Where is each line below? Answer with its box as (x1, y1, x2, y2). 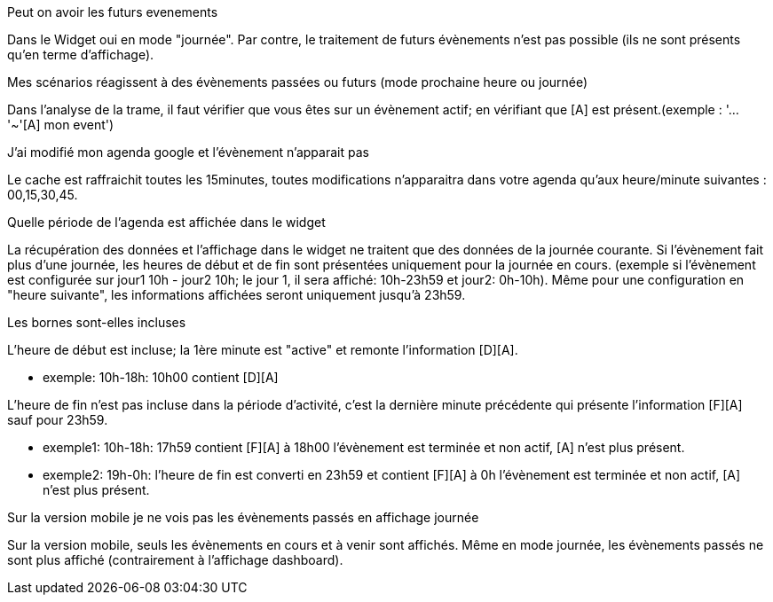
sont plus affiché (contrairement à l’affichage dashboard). (7, 552, 343, 567)
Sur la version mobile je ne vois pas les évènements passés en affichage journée (7, 510, 479, 525)
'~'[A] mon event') (7, 117, 114, 132)
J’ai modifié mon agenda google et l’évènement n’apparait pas (7, 145, 369, 160)
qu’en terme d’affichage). (7, 47, 154, 62)
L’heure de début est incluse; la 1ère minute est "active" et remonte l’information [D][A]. (7, 342, 518, 357)
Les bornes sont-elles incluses (7, 315, 186, 330)
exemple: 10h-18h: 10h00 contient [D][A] (43, 370, 279, 385)
